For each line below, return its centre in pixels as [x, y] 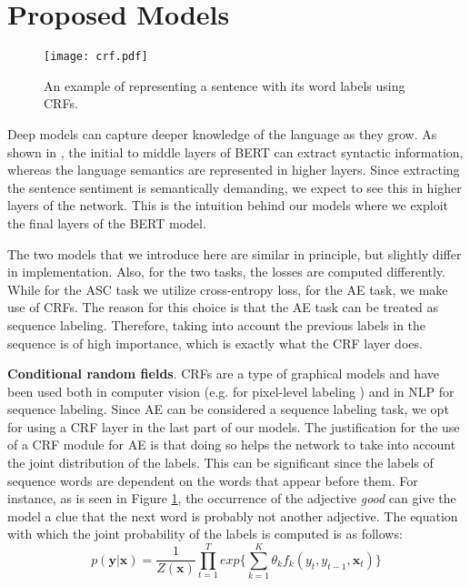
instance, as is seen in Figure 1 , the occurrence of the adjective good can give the [232, 498]
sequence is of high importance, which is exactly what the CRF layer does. [215, 343]
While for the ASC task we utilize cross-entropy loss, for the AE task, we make [228, 289]
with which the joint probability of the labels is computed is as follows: [205, 534]
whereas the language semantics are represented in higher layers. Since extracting [234, 170]
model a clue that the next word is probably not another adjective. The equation [233, 515]
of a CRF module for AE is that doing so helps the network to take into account [232, 445]
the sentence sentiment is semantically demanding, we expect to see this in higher [235, 187]
